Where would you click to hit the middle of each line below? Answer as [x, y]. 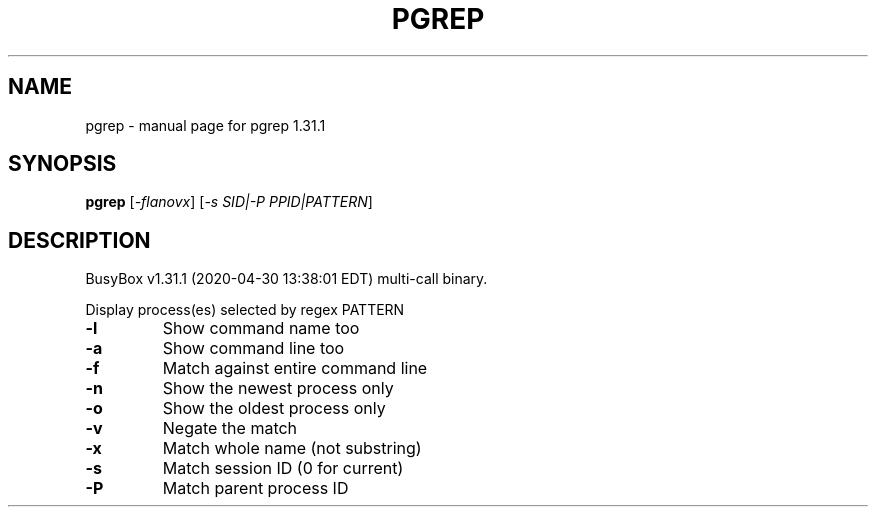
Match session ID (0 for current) [283, 468]
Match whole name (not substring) [292, 448]
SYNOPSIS [62, 164]
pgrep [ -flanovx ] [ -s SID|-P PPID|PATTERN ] [229, 202]
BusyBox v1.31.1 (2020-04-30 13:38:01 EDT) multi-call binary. [286, 279]
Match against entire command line [295, 368]
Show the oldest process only [274, 408]
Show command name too [261, 328]
